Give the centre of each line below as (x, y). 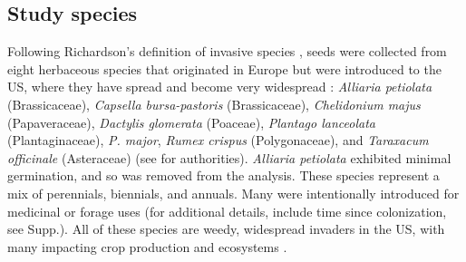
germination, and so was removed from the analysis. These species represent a (223, 175)
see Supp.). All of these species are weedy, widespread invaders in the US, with (226, 229)
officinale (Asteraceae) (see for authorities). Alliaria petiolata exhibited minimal (229, 157)
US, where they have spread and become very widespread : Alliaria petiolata (220, 87)
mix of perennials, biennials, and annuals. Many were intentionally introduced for (233, 193)
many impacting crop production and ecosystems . (147, 246)
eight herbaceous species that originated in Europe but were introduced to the (224, 68)
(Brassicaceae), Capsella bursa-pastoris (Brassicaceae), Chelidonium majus (214, 104)
